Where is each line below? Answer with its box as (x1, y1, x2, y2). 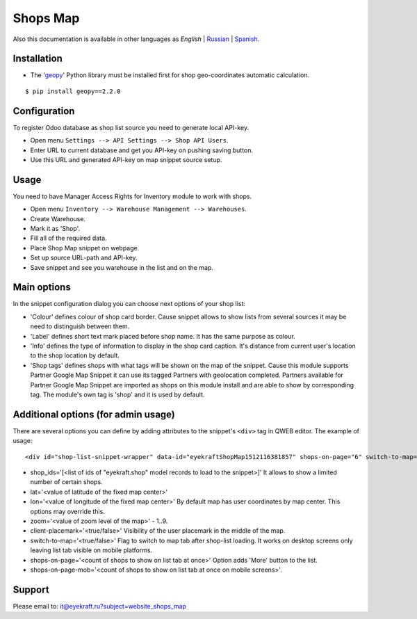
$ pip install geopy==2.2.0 (25, 87, 121, 95)
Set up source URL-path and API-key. (30, 254, 138, 262)
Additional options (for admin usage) (13, 408, 175, 420)
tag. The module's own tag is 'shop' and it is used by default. (30, 390, 205, 399)
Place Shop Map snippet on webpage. (30, 243, 140, 252)
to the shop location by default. (30, 351, 120, 360)
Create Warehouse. (30, 214, 86, 223)
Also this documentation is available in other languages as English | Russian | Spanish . (13, 35, 260, 43)
